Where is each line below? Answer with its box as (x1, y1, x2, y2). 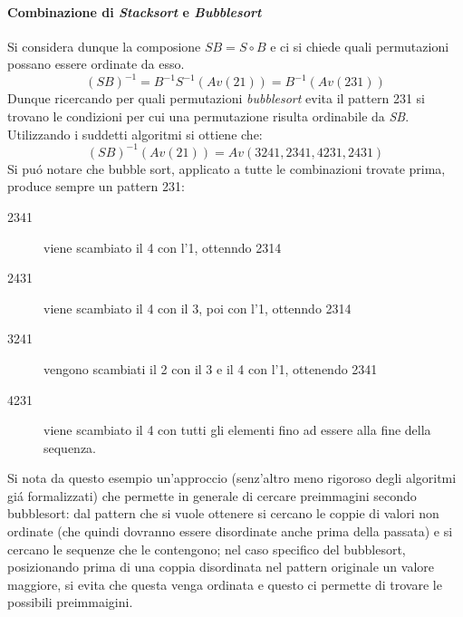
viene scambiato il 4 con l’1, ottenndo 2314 (43, 237, 282, 256)
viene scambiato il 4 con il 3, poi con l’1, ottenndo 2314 (43, 298, 352, 317)
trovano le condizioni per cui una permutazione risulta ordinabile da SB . (7, 107, 410, 126)
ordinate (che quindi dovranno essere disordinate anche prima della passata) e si (7, 522, 453, 541)
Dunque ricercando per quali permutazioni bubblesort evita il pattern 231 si (7, 89, 425, 108)
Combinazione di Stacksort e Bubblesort (7, 2, 262, 21)
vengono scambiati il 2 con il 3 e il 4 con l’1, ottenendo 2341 (43, 359, 378, 378)
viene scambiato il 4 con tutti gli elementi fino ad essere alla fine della (43, 420, 431, 439)
